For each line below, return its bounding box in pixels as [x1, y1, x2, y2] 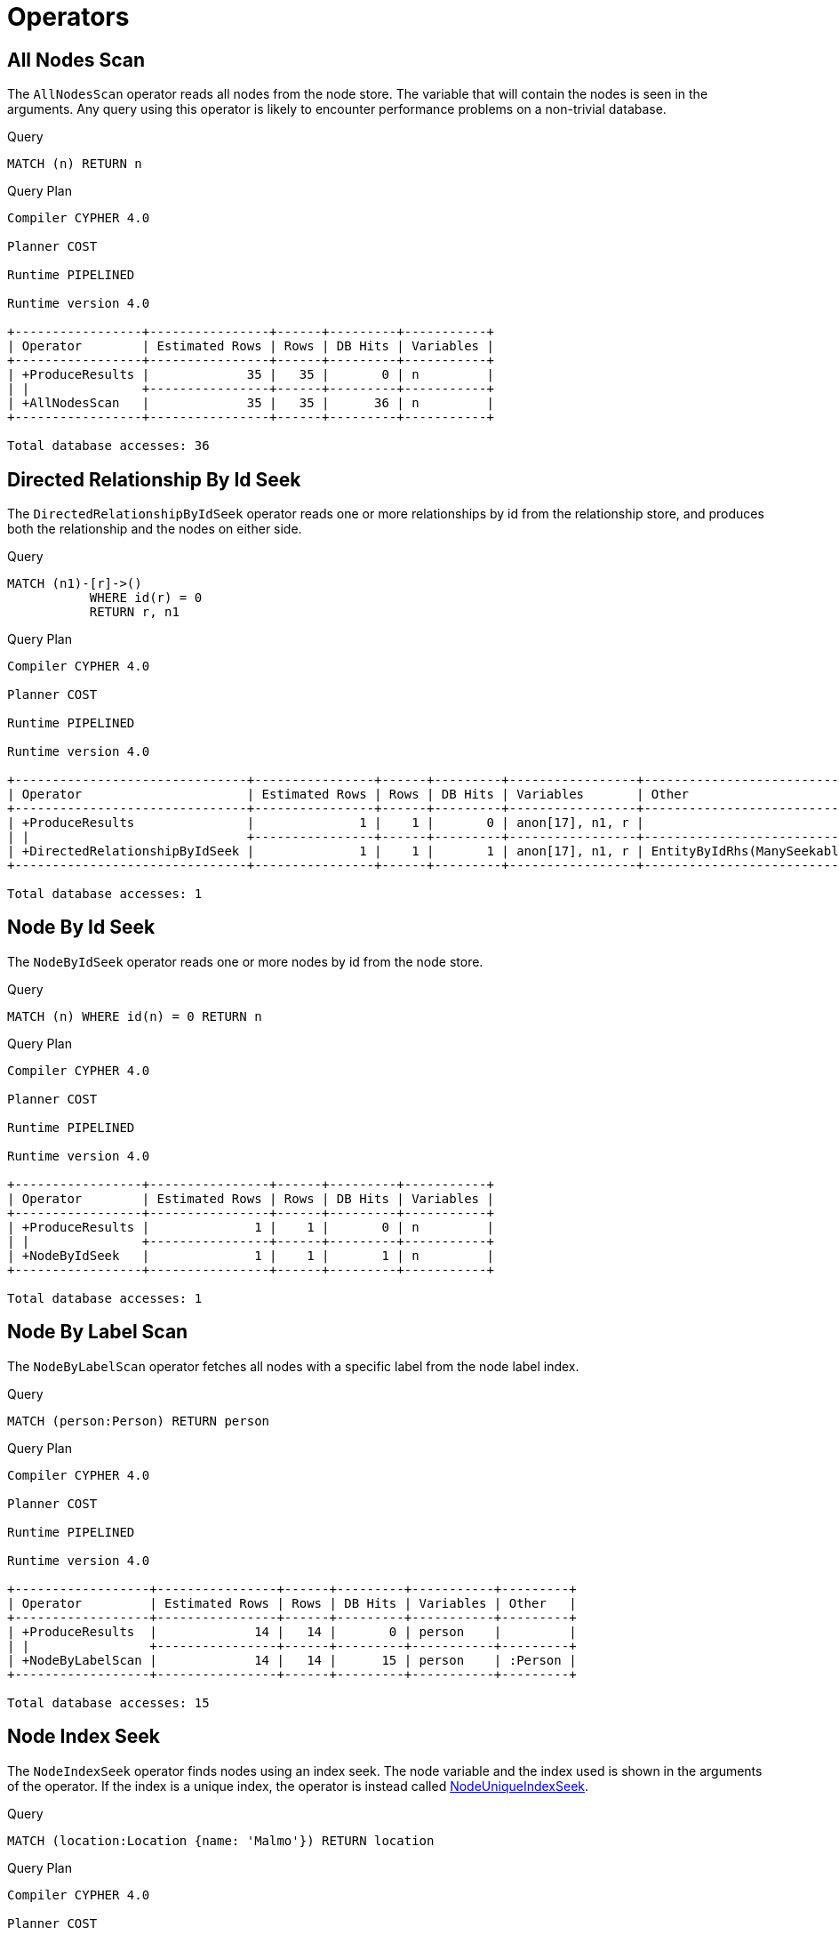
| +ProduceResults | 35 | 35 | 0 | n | [7, 367, 494, 382]
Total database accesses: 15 [7, 1695, 210, 1710]
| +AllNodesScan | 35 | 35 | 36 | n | [7, 396, 494, 411]
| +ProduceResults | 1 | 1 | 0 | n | [7, 1219, 494, 1234]
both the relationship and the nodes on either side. [7, 521, 302, 537]
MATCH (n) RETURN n [7, 157, 142, 172]
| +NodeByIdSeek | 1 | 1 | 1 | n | [7, 1248, 494, 1263]
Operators [7, 2, 130, 32]
